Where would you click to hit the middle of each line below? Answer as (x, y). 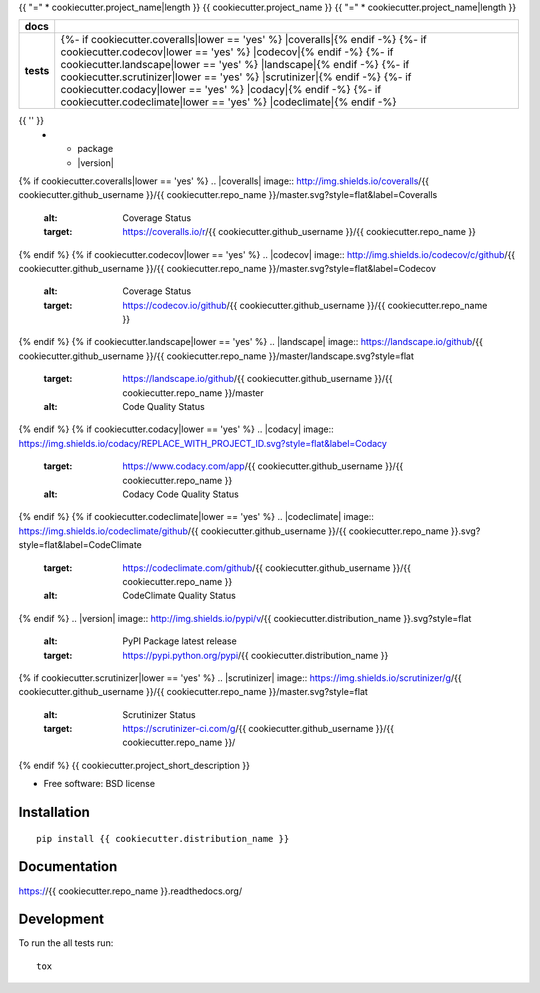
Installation (54, 812)
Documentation (68, 866)
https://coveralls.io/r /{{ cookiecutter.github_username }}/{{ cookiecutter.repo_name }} (299, 232)
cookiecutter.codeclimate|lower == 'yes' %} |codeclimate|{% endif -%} (228, 102)
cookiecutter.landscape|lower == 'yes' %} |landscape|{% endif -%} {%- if (235, 65)
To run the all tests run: (66, 943)
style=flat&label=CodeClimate (80, 545)
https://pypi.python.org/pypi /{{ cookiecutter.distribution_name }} (255, 655)
